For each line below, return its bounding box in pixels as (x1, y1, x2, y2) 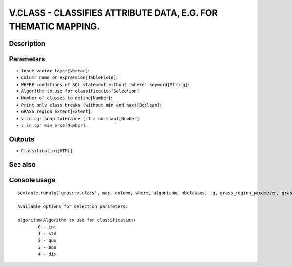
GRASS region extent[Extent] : (21, 108, 92, 114)
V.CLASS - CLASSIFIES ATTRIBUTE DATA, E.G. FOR (9, 7, 218, 18)
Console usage (9, 176, 56, 184)
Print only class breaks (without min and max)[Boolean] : (21, 102, 162, 107)
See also (9, 160, 36, 169)
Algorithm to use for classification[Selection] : (21, 88, 141, 94)
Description (9, 39, 46, 48)
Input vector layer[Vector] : (21, 68, 90, 73)
